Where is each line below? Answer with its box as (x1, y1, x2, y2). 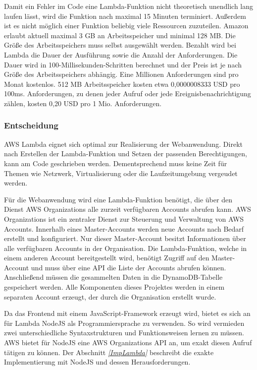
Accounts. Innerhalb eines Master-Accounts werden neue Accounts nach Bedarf (4, 223, 244, 234)
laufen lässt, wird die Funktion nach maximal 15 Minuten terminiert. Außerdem (4, 10, 246, 21)
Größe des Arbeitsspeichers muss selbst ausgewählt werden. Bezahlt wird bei (4, 40, 236, 50)
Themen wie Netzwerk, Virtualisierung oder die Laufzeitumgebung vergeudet (4, 168, 238, 178)
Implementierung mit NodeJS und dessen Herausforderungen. (4, 357, 191, 367)
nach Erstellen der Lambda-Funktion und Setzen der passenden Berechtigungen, (4, 148, 247, 159)
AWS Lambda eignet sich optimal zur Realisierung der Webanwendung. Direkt (4, 138, 243, 149)
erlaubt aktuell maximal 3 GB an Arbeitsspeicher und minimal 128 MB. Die (4, 30, 236, 40)
